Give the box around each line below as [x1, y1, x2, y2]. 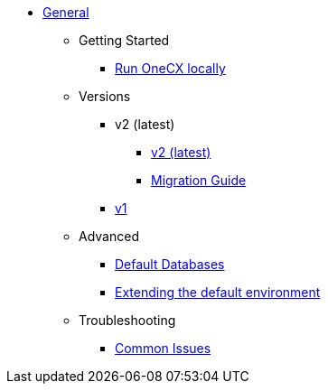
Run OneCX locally [115, 61, 226, 76]
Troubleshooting [79, 312, 176, 328]
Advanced [79, 228, 139, 244]
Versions [79, 88, 131, 104]
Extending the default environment [115, 284, 321, 300]
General [42, 5, 89, 20]
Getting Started [79, 33, 170, 48]
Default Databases [115, 256, 225, 272]
